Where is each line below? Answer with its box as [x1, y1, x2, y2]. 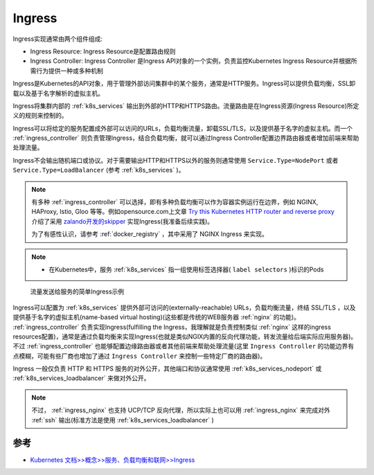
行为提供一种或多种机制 [35, 66, 103, 75]
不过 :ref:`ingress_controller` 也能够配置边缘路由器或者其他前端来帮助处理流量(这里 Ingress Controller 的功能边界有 [12, 342, 355, 350]
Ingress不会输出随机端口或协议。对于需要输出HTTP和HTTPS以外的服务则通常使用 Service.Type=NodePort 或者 [12, 156, 339, 164]
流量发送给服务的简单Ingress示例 [30, 287, 125, 296]
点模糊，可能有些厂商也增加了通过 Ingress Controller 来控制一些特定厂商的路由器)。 [12, 352, 267, 360]
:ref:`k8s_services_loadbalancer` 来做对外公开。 [12, 374, 150, 382]
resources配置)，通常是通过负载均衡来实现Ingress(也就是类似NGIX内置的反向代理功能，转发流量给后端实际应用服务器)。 [12, 332, 357, 341]
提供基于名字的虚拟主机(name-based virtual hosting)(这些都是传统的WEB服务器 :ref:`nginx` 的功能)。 [12, 313, 301, 321]
